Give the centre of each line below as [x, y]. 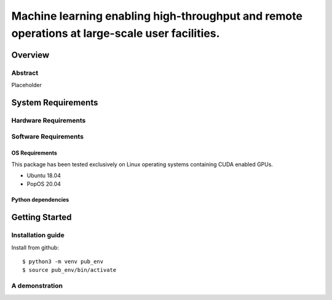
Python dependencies [40, 200]
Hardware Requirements [49, 120]
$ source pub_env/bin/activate [69, 270]
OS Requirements [34, 153]
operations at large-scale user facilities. [116, 33]
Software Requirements [48, 137]
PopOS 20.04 [44, 184]
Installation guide [38, 235]
